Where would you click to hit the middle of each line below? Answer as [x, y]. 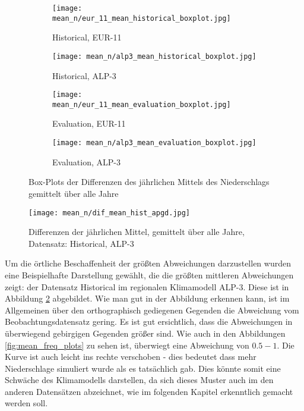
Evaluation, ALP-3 [86, 161]
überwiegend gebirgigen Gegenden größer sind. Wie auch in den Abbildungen [145, 333]
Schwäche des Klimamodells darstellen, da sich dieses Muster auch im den [139, 380]
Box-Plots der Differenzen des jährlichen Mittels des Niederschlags [149, 182]
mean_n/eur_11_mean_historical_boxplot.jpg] [142, 18]
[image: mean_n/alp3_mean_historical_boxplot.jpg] [154, 56]
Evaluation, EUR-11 [89, 123]
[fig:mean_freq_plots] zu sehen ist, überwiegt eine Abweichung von [127, 345]
